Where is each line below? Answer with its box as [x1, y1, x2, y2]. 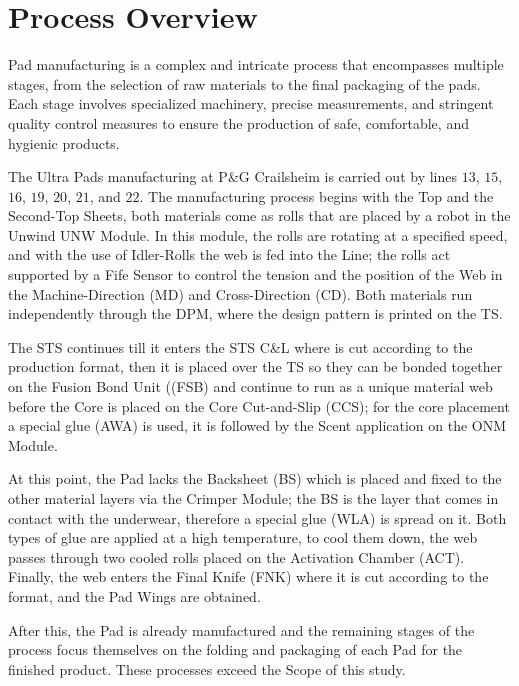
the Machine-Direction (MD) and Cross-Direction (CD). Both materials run [8, 283, 473, 304]
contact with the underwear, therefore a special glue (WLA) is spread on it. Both [8, 507, 507, 528]
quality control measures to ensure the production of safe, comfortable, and [8, 112, 469, 133]
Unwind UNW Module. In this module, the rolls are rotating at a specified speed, [8, 224, 508, 245]
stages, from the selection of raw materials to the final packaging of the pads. [8, 73, 481, 94]
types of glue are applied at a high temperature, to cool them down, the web [8, 527, 478, 548]
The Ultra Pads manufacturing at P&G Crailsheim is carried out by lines [8, 166, 458, 187]
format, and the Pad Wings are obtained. [8, 585, 261, 606]
